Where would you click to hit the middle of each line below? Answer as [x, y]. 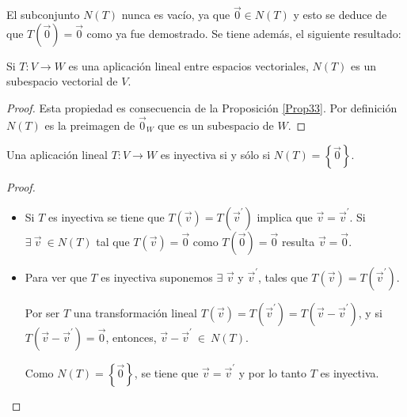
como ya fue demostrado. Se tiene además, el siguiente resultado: [244, 33]
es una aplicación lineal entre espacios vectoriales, [188, 65]
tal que [113, 241]
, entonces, [131, 337]
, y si [370, 313]
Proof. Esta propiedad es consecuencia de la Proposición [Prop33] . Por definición [202, 108]
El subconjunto [43, 15]
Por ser [42, 313]
